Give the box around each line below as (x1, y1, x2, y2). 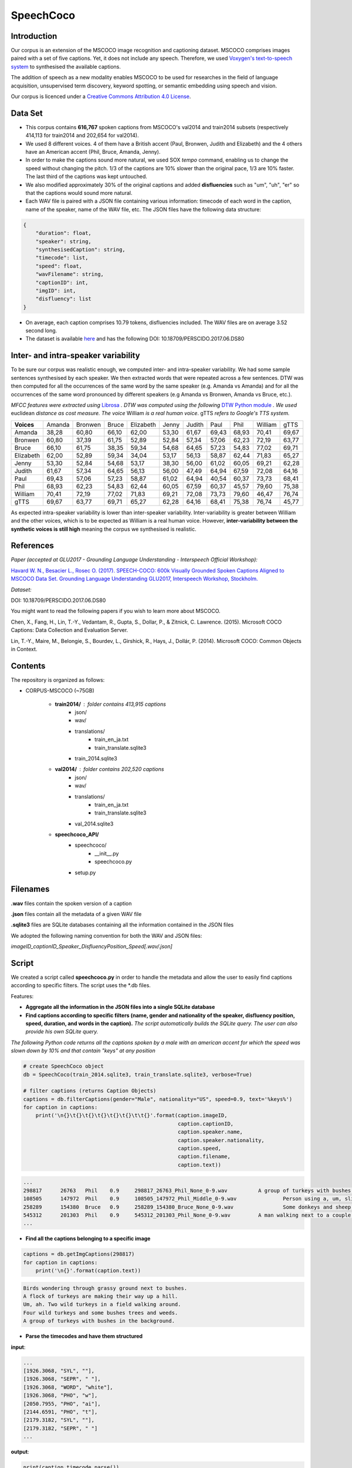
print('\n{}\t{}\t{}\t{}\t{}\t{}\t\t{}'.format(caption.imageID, (35, 1112, 228, 1119)
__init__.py (94, 850, 119, 857)
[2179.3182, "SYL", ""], (23, 1417, 95, 1423)
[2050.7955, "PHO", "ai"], (23, 1400, 101, 1407)
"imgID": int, (35, 287, 76, 294)
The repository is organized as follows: (11, 676, 105, 684)
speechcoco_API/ (55, 831, 99, 838)
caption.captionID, (178, 1120, 234, 1127)
